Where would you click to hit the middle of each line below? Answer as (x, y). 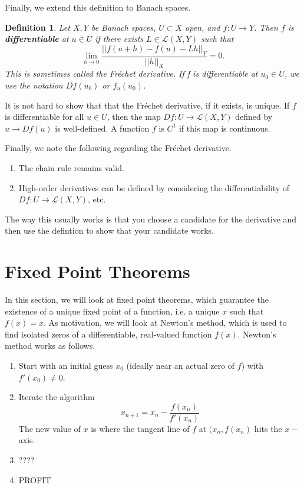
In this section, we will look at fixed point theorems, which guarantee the (137, 299)
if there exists (119, 39)
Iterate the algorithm (57, 397)
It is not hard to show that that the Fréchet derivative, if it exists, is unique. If (147, 105)
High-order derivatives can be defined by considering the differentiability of (154, 187)
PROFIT (35, 479)
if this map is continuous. (224, 128)
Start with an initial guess (66, 366)
